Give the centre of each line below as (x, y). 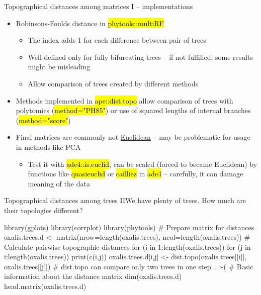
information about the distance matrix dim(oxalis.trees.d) (93, 276)
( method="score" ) (43, 120)
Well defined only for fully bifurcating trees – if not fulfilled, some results (140, 57)
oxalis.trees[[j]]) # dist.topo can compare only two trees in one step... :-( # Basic (129, 266)
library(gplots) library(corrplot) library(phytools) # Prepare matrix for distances (129, 227)
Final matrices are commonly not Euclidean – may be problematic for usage (133, 137)
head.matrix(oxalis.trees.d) (45, 286)
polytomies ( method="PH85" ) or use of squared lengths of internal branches (133, 110)
